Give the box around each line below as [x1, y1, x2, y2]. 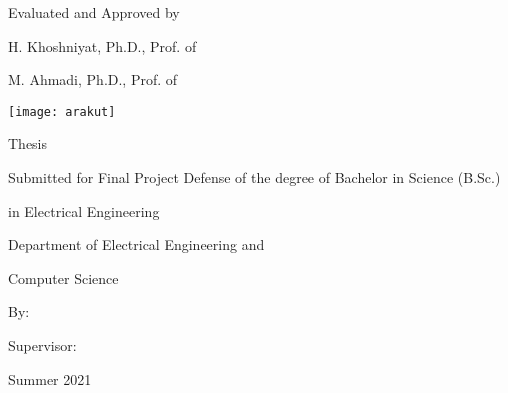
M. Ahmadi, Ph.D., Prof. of [8, 69, 178, 90]
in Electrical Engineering [8, 200, 160, 221]
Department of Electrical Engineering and [8, 234, 265, 255]
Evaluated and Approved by [8, 2, 180, 22]
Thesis [8, 133, 48, 154]
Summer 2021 [8, 368, 92, 389]
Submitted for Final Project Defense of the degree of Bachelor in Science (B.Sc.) [8, 167, 501, 188]
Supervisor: [8, 335, 77, 355]
